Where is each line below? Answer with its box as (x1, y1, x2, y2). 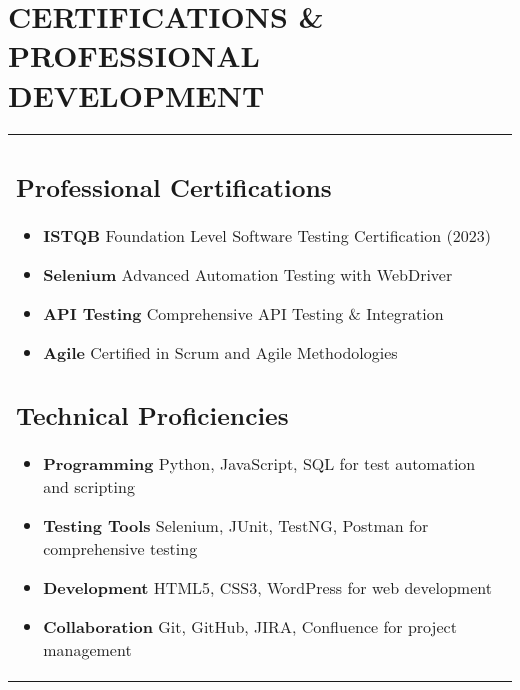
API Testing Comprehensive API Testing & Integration (43, 302, 444, 325)
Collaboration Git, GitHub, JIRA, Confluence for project (43, 614, 457, 638)
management (43, 637, 132, 661)
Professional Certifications (16, 170, 332, 205)
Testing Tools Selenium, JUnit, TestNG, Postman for (43, 513, 429, 537)
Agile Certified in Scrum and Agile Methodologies (43, 341, 398, 364)
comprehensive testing (43, 536, 198, 560)
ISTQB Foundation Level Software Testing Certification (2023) (43, 224, 491, 247)
